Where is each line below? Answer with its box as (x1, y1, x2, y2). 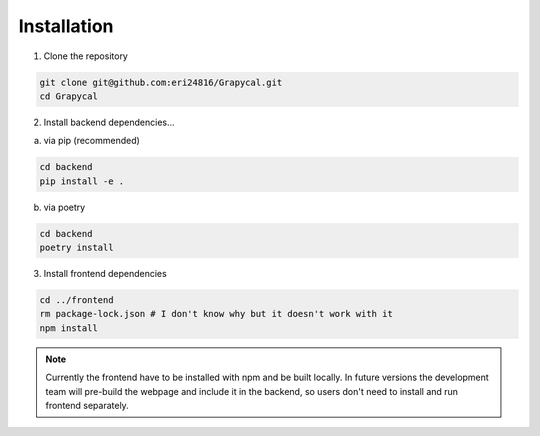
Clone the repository (43, 50, 129, 62)
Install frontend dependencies (43, 268, 167, 280)
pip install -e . (39, 175, 125, 187)
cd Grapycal (39, 90, 99, 102)
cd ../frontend (39, 295, 114, 305)
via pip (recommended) (43, 135, 140, 147)
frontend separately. (45, 399, 129, 411)
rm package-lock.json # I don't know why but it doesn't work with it (39, 308, 394, 320)
